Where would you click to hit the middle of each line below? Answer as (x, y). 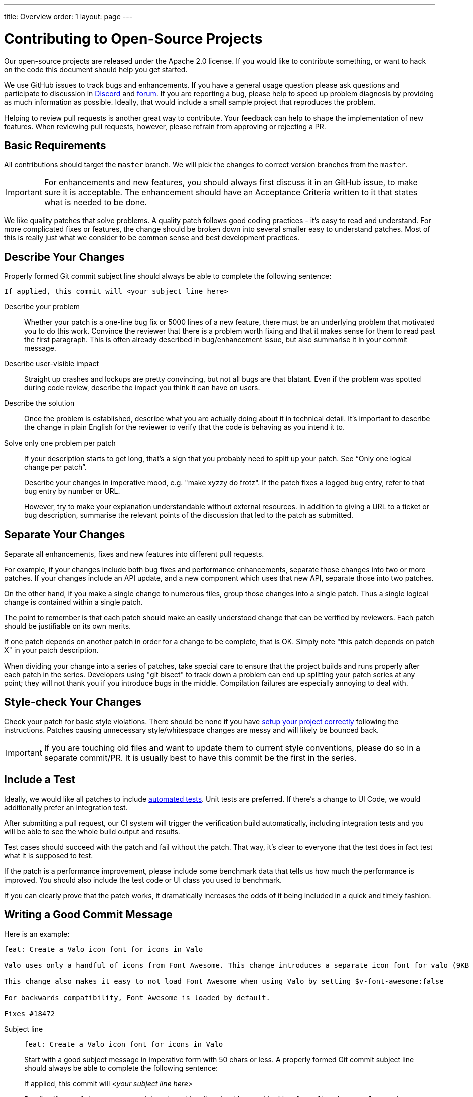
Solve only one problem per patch (60, 443)
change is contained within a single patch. (73, 602)
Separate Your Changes (65, 534)
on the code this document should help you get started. (96, 69)
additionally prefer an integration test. (66, 807)
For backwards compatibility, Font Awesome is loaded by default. (137, 997)
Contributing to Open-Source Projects (133, 38)
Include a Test (40, 780)
